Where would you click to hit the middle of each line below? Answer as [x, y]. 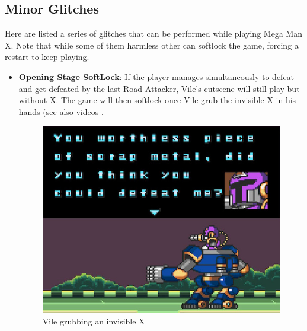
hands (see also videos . [61, 111]
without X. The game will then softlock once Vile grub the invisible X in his [157, 100]
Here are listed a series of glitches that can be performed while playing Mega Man [154, 34]
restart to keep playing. [47, 57]
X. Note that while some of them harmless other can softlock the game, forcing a [152, 45]
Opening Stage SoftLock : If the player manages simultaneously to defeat [156, 76]
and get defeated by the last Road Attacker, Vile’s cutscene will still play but [159, 88]
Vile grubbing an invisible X [94, 321]
